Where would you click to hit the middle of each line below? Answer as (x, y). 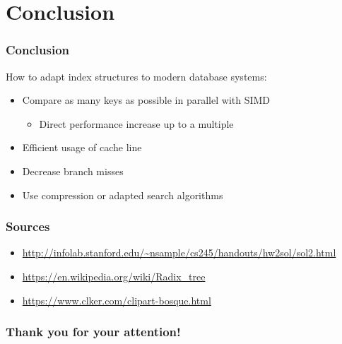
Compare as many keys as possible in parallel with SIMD (146, 100)
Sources (28, 226)
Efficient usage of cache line (82, 147)
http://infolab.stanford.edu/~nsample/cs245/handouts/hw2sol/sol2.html (179, 253)
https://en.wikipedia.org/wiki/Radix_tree (114, 276)
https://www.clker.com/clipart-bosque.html (117, 300)
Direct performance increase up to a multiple (136, 123)
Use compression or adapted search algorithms (123, 195)
